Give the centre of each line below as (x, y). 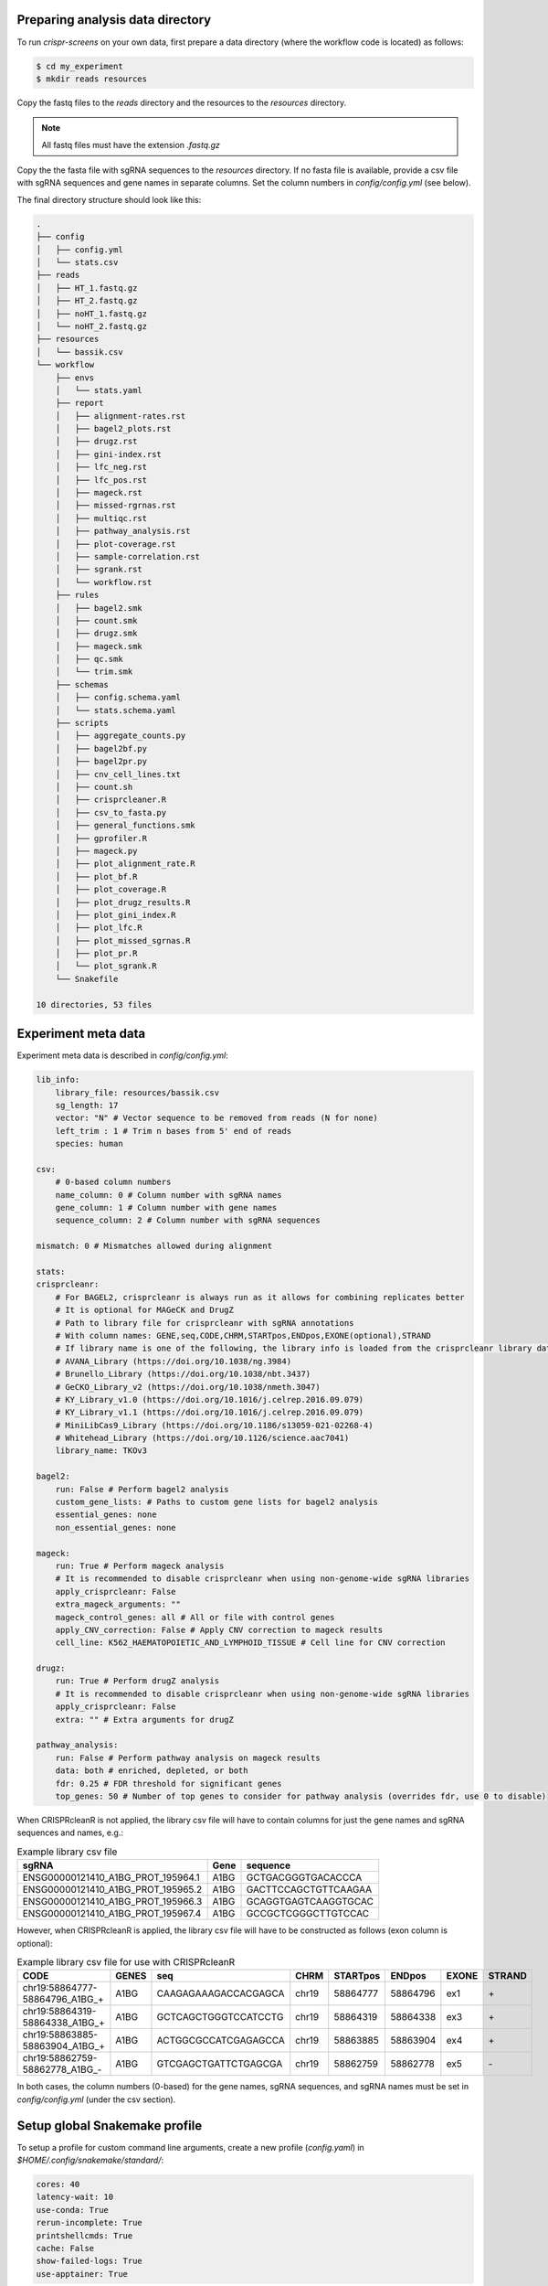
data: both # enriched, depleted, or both (152, 1771)
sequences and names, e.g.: (70, 1832)
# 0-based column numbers (113, 1182)
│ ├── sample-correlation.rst (128, 556)
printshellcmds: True (84, 2235)
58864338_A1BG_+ (63, 2023)
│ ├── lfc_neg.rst (101, 467)
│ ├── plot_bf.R (96, 876)
